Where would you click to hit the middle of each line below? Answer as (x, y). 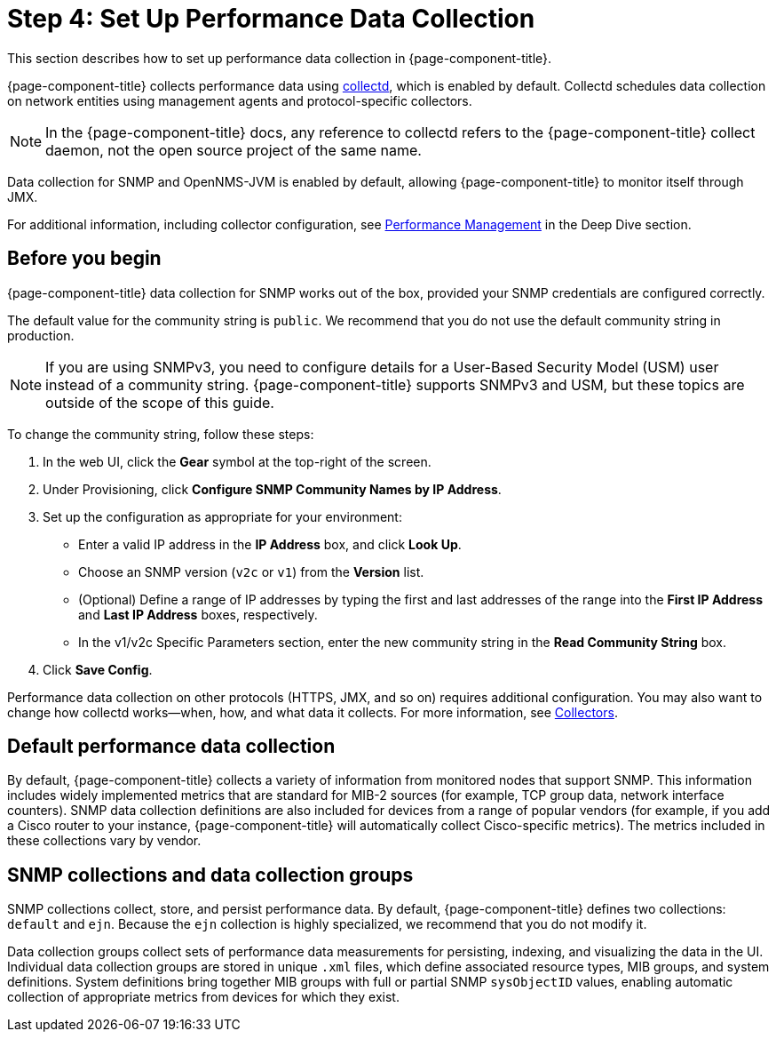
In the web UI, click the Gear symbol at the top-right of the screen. (237, 461)
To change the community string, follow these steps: (161, 434)
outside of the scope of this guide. (160, 402)
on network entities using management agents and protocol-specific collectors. (240, 100)
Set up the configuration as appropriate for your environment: (222, 516)
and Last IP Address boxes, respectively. (198, 614)
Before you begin (84, 259)
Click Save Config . (98, 669)
